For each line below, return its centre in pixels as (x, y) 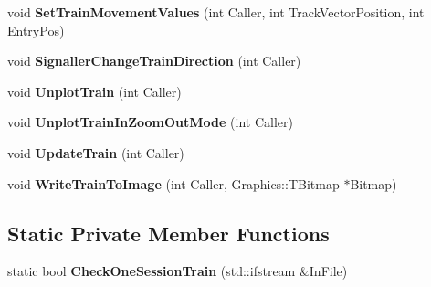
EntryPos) (36, 30)
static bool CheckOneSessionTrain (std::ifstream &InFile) (178, 271)
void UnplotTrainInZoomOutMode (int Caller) (150, 122)
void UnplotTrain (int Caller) (95, 91)
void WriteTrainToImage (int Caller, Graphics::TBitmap (173, 183)
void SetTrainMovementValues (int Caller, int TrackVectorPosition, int (216, 12)
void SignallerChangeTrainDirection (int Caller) (154, 61)
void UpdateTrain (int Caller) (96, 152)
